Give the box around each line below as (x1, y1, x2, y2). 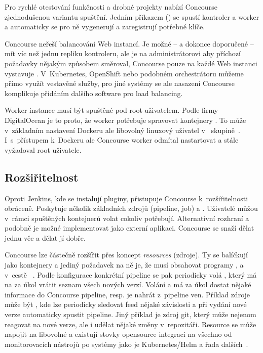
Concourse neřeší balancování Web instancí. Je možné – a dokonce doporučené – (5, 38, 254, 49)
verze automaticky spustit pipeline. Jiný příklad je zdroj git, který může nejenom (5, 309, 256, 320)
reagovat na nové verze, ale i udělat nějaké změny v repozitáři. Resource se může (5, 319, 256, 329)
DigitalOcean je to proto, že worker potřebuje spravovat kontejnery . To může (5, 114, 246, 125)
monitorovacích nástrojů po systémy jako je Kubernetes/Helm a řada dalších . (5, 338, 248, 349)
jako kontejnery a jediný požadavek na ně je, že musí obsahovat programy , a (5, 259, 244, 270)
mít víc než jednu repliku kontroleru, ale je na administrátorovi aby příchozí (5, 48, 241, 59)
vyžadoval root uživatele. (5, 144, 82, 155)
